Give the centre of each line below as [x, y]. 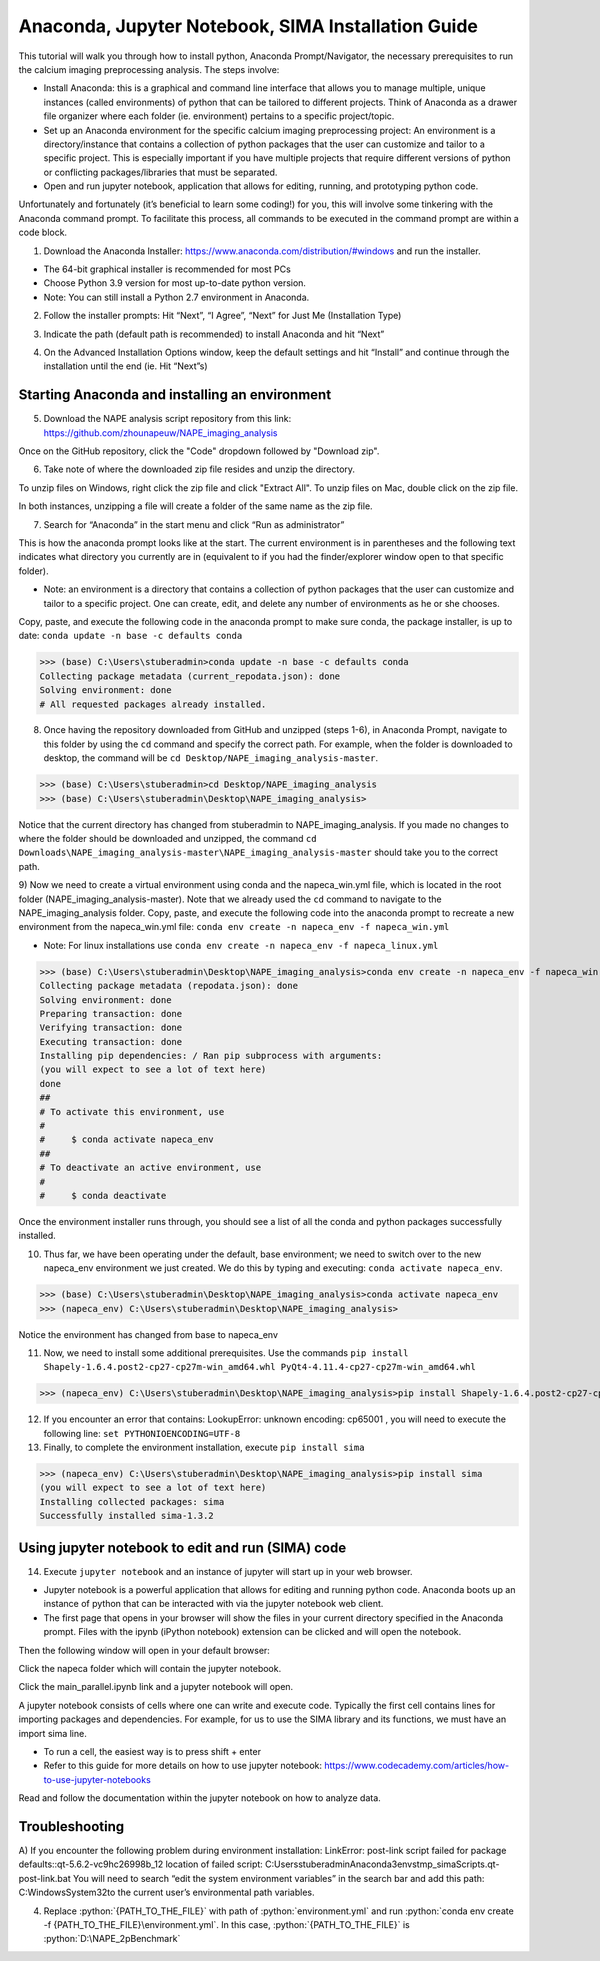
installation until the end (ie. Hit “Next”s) [126, 366]
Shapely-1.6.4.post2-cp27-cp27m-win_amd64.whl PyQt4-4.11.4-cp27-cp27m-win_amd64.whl [260, 1367]
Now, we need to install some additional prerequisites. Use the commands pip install [226, 1352]
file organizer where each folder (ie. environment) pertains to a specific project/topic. [219, 116]
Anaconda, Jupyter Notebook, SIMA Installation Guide [248, 26]
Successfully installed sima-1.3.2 [126, 1516]
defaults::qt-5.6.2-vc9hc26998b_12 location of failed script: [141, 1864]
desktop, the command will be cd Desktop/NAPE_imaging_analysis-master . [211, 758]
